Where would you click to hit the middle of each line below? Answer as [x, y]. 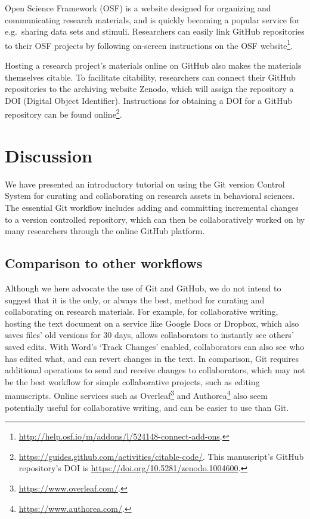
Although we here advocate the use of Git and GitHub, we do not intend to [143, 288]
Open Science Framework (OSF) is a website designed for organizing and [138, 8]
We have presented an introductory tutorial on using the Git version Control [145, 184]
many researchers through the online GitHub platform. [105, 231]
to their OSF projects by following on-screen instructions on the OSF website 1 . [149, 44]
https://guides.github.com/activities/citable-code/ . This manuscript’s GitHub [161, 456]
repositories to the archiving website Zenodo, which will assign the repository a [149, 89]
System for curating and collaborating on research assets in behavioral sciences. [150, 196]
